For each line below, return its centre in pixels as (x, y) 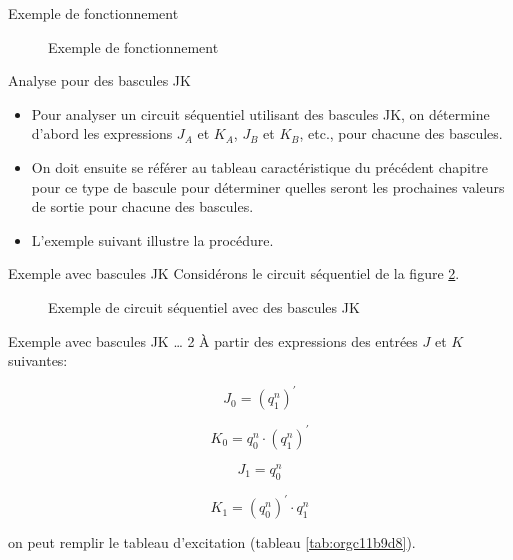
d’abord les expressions (102, 133)
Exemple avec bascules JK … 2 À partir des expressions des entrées (213, 340)
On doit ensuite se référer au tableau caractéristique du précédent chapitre (260, 166)
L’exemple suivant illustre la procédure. (152, 239)
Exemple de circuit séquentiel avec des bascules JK (204, 306)
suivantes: (38, 360)
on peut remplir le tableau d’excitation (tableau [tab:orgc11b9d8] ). (212, 542)
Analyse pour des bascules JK (99, 80)
